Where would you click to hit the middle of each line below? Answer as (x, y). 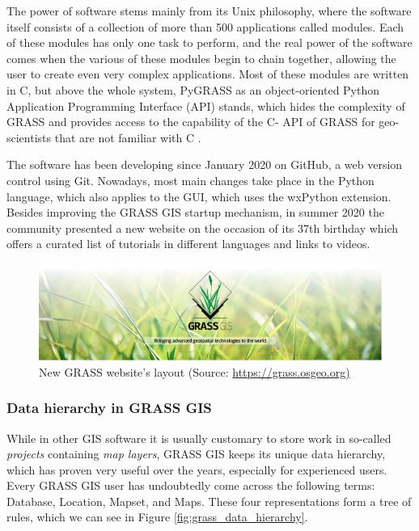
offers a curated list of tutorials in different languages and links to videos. (188, 244)
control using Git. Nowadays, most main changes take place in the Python (190, 180)
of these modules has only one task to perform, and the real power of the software (209, 42)
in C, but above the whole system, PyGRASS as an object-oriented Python (193, 89)
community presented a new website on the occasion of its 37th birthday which (203, 228)
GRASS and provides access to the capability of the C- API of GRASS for (191, 122)
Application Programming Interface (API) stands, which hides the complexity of (206, 105)
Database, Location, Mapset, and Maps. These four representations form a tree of (209, 501)
